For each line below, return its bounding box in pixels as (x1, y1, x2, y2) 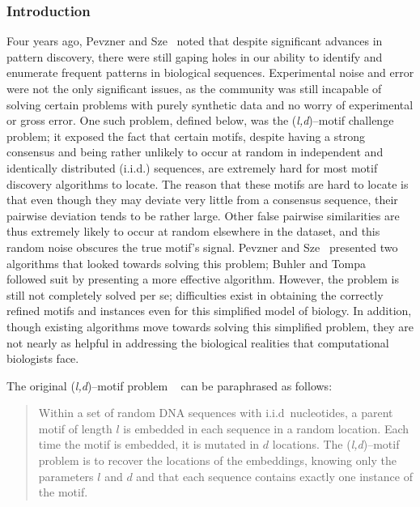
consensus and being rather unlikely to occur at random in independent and (6, 143, 384, 160)
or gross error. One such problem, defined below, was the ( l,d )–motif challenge (6, 112, 394, 129)
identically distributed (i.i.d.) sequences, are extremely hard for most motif (6, 159, 378, 176)
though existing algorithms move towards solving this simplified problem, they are (6, 317, 414, 334)
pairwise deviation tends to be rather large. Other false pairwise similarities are (6, 207, 400, 224)
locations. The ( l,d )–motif (272, 436, 400, 453)
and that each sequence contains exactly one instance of (136, 467, 413, 484)
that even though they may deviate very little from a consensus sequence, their (6, 191, 398, 208)
